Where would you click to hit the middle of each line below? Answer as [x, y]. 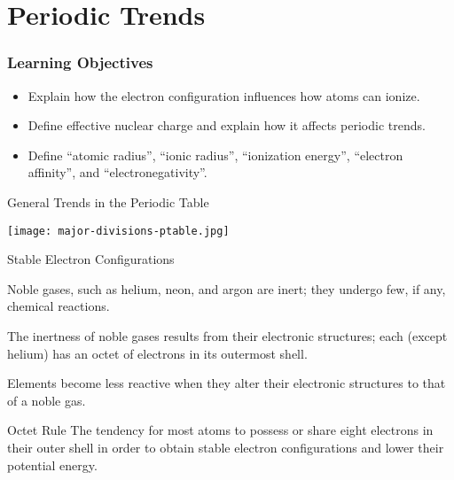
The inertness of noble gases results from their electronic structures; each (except [227, 336]
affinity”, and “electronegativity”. [117, 172]
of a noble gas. [47, 400]
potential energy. [52, 465]
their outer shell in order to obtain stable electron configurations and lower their [226, 447]
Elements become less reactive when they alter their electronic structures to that [227, 383]
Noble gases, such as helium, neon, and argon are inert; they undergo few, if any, [227, 288]
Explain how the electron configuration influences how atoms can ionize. [224, 95]
